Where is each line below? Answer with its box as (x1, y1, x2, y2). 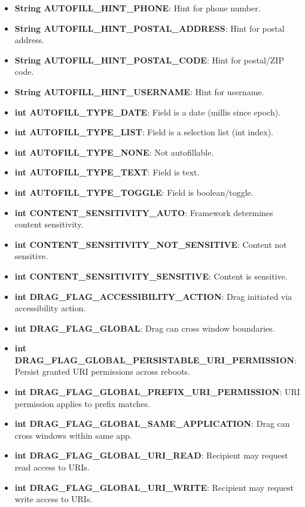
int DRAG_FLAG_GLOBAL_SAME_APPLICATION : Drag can (14, 417, 290, 430)
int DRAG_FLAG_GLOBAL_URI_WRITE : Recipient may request (14, 481, 294, 493)
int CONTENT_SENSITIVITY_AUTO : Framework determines (14, 206, 273, 218)
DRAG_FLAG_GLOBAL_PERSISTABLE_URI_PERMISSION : (14, 353, 297, 366)
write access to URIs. (14, 493, 93, 505)
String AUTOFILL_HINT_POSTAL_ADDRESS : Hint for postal (14, 22, 285, 34)
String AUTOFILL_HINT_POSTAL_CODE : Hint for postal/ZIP (14, 53, 284, 66)
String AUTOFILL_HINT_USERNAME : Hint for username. (14, 85, 264, 98)
